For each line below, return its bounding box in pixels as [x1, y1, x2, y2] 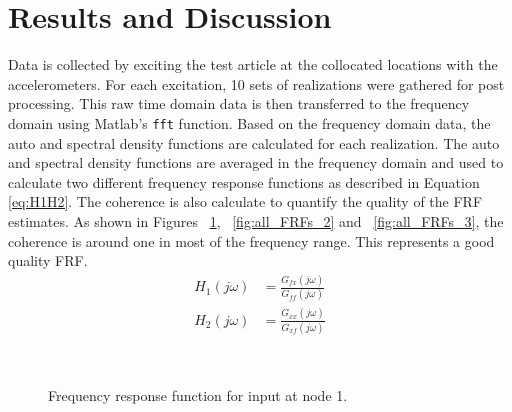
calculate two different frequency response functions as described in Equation [8, 171, 480, 192]
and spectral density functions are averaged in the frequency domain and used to [8, 152, 504, 173]
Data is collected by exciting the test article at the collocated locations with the [8, 54, 498, 75]
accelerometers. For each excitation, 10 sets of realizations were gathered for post [8, 73, 505, 94]
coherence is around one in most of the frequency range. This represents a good [8, 230, 495, 251]
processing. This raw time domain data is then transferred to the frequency [8, 93, 470, 114]
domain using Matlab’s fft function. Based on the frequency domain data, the [8, 112, 491, 133]
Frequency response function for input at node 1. [48, 384, 348, 405]
